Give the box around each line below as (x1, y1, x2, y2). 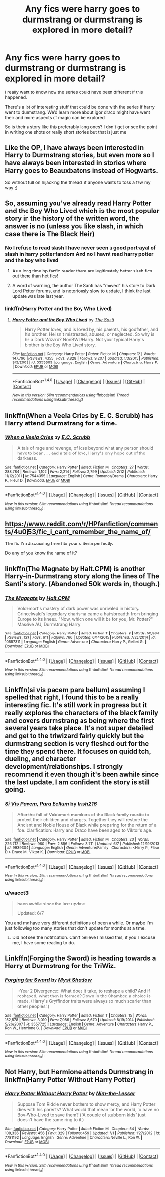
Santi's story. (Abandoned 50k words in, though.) (5, 579, 160, 588)
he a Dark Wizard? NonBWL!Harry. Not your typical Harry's (24, 336, 144, 342)
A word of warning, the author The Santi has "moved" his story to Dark (12, 283, 156, 289)
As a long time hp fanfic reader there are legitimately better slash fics (12, 268, 153, 274)
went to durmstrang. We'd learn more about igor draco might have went (5, 109, 151, 115)
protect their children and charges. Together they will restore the (17, 816, 148, 822)
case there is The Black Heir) (5, 230, 95, 238)
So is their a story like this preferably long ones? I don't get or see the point (5, 124, 157, 130)
